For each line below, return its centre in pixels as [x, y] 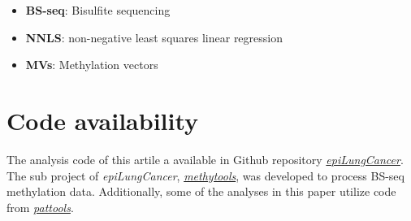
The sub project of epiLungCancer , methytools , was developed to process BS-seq [205, 175]
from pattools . [40, 207]
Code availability [103, 120]
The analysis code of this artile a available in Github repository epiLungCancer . [205, 159]
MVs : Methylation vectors [92, 65]
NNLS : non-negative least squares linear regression [154, 37]
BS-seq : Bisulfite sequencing [98, 10]
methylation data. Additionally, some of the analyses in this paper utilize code [201, 191]
